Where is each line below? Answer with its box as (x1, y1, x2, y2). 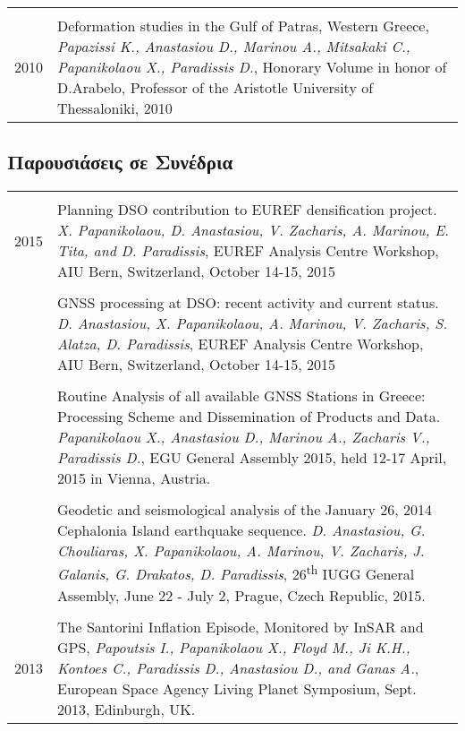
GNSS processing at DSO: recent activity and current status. (57, 292, 439, 314)
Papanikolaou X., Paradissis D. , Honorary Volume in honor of (57, 56, 447, 77)
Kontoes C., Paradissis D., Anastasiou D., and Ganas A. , (57, 657, 419, 678)
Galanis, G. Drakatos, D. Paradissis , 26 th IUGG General (57, 561, 415, 585)
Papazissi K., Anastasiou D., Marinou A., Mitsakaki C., (57, 36, 410, 56)
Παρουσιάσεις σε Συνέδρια (7, 148, 233, 176)
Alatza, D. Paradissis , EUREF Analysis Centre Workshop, (57, 333, 424, 355)
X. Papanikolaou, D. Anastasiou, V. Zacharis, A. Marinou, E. (57, 219, 450, 241)
